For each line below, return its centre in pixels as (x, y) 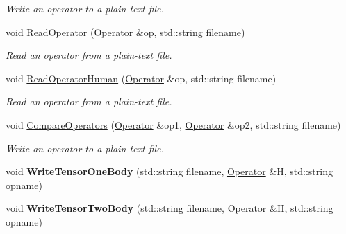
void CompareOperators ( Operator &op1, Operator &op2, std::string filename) (173, 124)
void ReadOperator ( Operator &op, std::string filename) (125, 31)
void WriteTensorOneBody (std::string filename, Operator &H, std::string (169, 171)
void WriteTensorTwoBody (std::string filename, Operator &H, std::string (170, 208)
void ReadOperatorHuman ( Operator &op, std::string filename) (141, 78)
